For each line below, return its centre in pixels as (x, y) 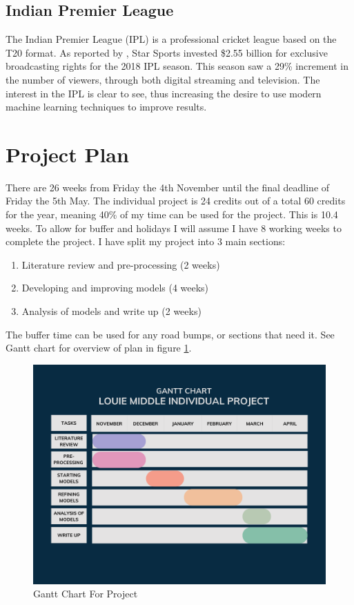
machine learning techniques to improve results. (106, 107)
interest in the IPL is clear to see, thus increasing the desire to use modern (164, 93)
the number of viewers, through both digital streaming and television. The (163, 79)
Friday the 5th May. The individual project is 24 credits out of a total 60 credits (176, 201)
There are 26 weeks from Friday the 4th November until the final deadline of (168, 187)
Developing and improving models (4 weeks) (115, 288)
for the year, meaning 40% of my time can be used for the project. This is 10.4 (172, 214)
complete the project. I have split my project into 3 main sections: (146, 241)
